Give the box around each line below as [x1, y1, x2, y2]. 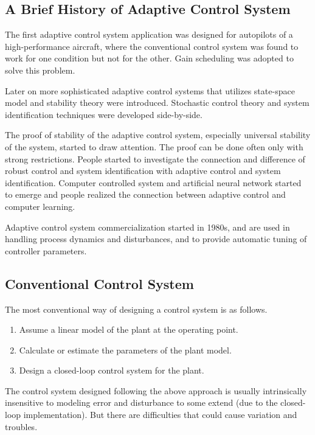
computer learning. [5, 200, 75, 212]
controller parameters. [5, 244, 87, 257]
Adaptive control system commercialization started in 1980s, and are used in [5, 220, 290, 233]
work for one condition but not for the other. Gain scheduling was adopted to [5, 52, 294, 64]
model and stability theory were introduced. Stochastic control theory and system [5, 96, 310, 109]
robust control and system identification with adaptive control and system [5, 164, 281, 177]
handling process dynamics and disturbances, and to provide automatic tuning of [5, 232, 307, 245]
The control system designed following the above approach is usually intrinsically [5, 384, 307, 397]
